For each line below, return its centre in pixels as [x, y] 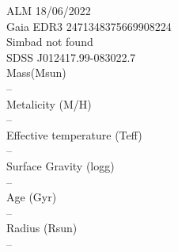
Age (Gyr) [32, 197]
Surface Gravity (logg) [61, 165]
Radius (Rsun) [42, 228]
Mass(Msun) [36, 73]
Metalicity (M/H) [49, 103]
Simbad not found [50, 42]
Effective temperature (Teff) [74, 134]
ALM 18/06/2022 [49, 10]
